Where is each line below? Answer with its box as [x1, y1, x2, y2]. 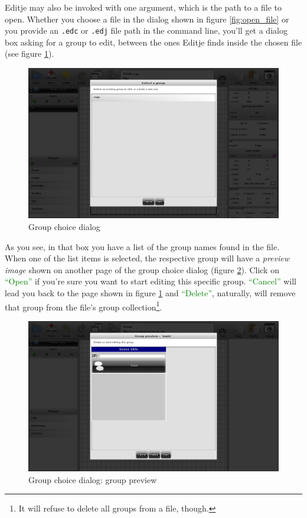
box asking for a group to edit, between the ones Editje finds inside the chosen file [5, 35, 302, 48]
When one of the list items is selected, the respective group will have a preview [5, 252, 289, 264]
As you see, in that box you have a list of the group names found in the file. [5, 240, 280, 252]
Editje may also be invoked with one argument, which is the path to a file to [5, 1, 282, 13]
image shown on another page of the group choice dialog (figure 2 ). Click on [5, 263, 279, 276]
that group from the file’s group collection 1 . [5, 299, 162, 313]
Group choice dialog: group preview [28, 473, 157, 485]
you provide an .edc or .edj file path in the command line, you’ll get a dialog [5, 24, 288, 37]
